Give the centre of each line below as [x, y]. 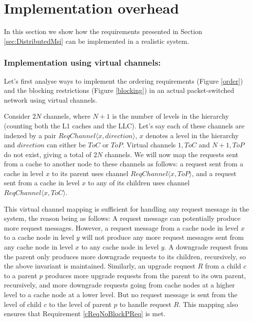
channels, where [67, 116]
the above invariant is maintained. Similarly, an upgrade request [100, 266]
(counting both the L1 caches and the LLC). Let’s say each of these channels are [124, 125]
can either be [66, 145]
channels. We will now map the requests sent [172, 154]
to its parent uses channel [90, 173]
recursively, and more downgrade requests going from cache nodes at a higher [119, 285]
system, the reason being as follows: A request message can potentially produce [122, 218]
